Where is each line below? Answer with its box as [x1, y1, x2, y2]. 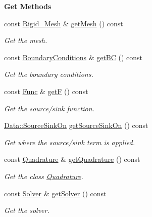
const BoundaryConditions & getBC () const [4, 52, 143, 62]
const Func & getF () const [4, 85, 88, 96]
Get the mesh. [4, 35, 47, 46]
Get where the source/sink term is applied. [4, 137, 135, 147]
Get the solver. [4, 205, 49, 215]
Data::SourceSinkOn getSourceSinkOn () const [4, 120, 148, 131]
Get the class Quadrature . [4, 170, 83, 181]
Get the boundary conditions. [4, 69, 93, 79]
